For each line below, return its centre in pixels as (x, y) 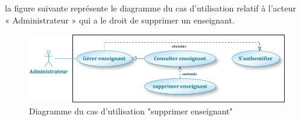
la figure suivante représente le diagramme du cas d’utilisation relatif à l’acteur (150, 8)
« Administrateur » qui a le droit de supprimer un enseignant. (120, 20)
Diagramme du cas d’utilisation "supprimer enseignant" (131, 110)
